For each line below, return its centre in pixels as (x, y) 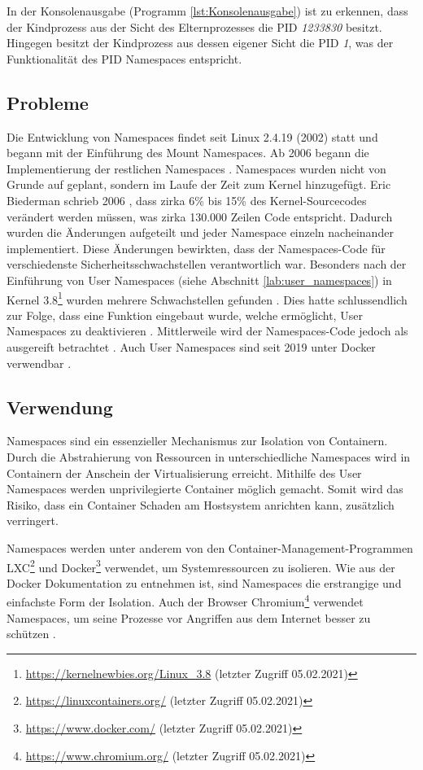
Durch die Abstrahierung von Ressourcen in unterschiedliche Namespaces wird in (209, 456)
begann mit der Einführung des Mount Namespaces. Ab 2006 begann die (188, 153)
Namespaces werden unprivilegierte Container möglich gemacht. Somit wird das (205, 489)
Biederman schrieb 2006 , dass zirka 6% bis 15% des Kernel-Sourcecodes (187, 200)
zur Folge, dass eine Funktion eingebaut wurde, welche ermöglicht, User (185, 315)
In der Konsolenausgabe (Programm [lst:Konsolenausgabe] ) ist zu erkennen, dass (207, 11)
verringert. (33, 521)
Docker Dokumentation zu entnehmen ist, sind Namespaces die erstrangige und (204, 582)
